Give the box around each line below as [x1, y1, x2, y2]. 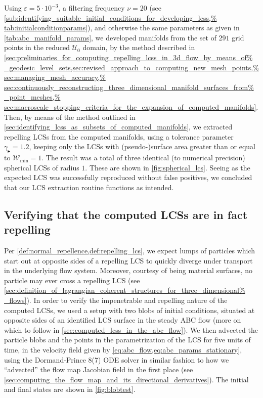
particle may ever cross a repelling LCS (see [4, 275, 140, 285]
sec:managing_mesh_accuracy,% [4, 72, 106, 82]
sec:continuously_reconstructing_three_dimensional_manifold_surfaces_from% [4, 81, 254, 92]
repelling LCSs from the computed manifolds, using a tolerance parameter [4, 131, 234, 142]
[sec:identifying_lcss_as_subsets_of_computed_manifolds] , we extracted [4, 121, 233, 132]
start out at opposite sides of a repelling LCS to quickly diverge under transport [4, 255, 253, 266]
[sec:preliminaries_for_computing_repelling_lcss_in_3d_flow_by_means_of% [4, 52, 253, 62]
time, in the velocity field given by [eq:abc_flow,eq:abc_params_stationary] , [4, 344, 242, 355]
